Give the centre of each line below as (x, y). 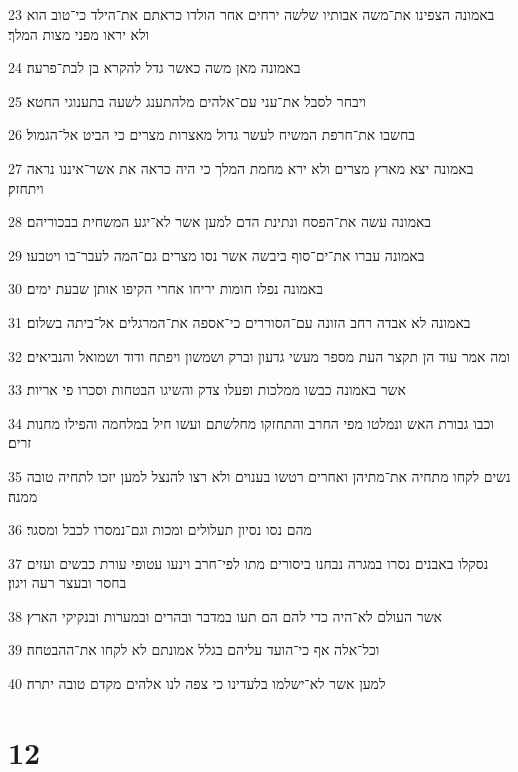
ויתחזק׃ (26, 187)
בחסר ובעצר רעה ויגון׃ (67, 582)
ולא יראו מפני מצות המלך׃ (79, 33)
